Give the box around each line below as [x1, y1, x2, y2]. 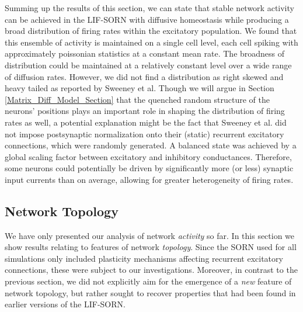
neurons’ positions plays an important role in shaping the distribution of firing [5, 105, 285, 117]
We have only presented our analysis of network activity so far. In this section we [5, 229, 295, 241]
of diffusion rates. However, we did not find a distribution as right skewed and [5, 70, 284, 82]
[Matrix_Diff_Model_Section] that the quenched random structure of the [5, 93, 270, 105]
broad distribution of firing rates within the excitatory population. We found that [5, 25, 297, 37]
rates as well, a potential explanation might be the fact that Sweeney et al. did [5, 116, 287, 128]
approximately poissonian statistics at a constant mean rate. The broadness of [5, 47, 285, 60]
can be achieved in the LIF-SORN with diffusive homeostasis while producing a [5, 13, 289, 25]
